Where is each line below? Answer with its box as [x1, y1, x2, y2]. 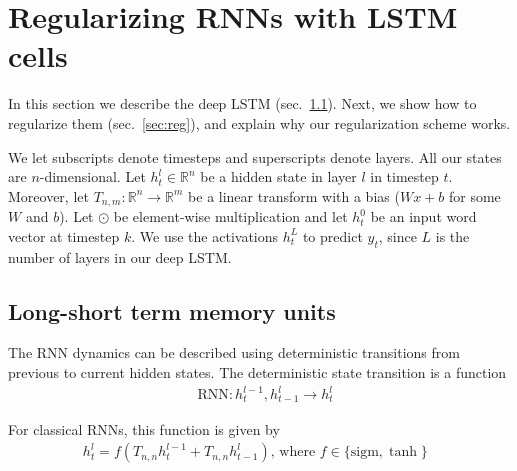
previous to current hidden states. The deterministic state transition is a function [8, 361, 507, 382]
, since [378, 225, 417, 246]
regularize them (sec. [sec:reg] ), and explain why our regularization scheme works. [8, 112, 511, 133]
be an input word [370, 206, 477, 227]
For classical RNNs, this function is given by [8, 418, 280, 439]
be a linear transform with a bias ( [188, 185, 400, 206]
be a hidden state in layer [200, 166, 357, 187]
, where [270, 445, 316, 460]
